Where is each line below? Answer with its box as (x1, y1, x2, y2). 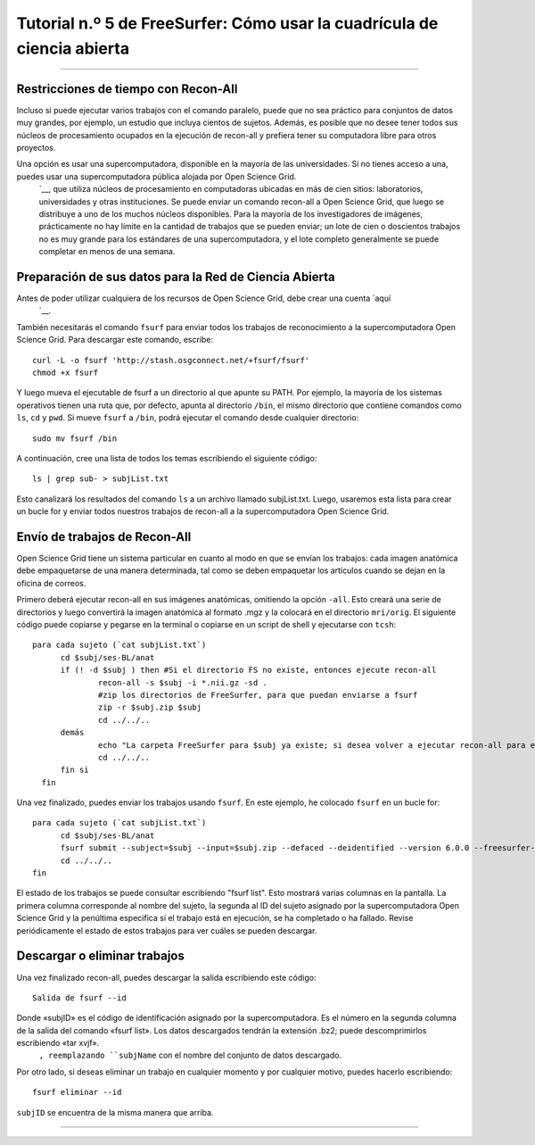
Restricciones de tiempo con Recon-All (16, 81, 238, 96)
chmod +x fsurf (32, 368, 99, 378)
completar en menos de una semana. (38, 246, 176, 257)
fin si (60, 765, 89, 776)
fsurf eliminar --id (32, 1087, 122, 1098)
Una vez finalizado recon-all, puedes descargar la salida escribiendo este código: (16, 972, 317, 983)
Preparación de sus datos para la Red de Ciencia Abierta (16, 269, 336, 285)
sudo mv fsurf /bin (32, 433, 118, 444)
